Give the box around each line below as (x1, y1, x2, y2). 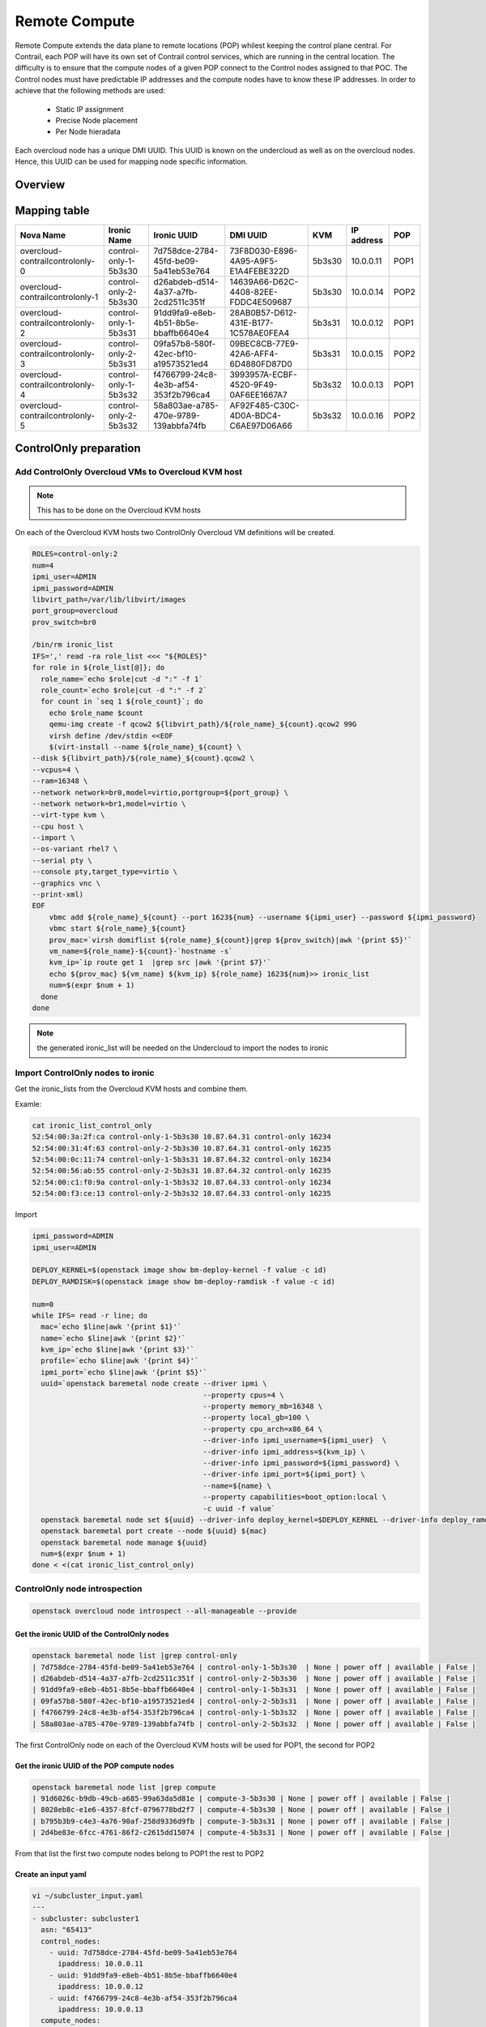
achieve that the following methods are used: (15, 86, 166, 96)
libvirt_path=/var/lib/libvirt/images (32, 594, 186, 604)
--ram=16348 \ (32, 777, 88, 786)
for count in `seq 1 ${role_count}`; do (40, 697, 203, 706)
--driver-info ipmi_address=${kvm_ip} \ (202, 1447, 366, 1456)
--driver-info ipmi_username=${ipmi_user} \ (202, 1436, 387, 1445)
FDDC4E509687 (229, 296, 292, 307)
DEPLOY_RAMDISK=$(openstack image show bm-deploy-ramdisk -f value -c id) (32, 1277, 336, 1286)
